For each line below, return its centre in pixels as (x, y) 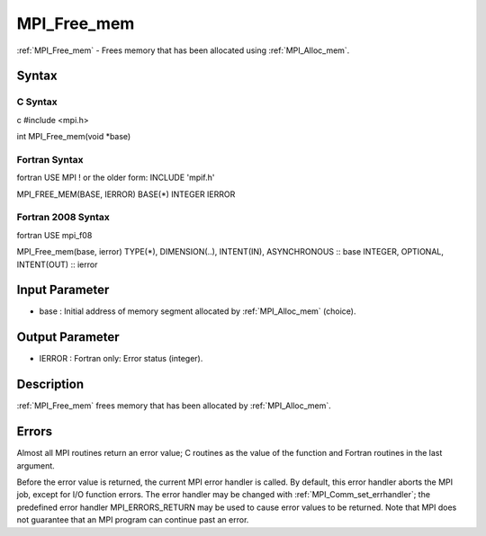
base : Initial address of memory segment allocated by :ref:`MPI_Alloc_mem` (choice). (198, 311)
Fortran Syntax (50, 159)
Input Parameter (63, 290)
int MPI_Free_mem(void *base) (74, 137)
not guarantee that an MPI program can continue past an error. (133, 520)
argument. (36, 465)
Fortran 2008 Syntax (63, 218)
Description (50, 384)
